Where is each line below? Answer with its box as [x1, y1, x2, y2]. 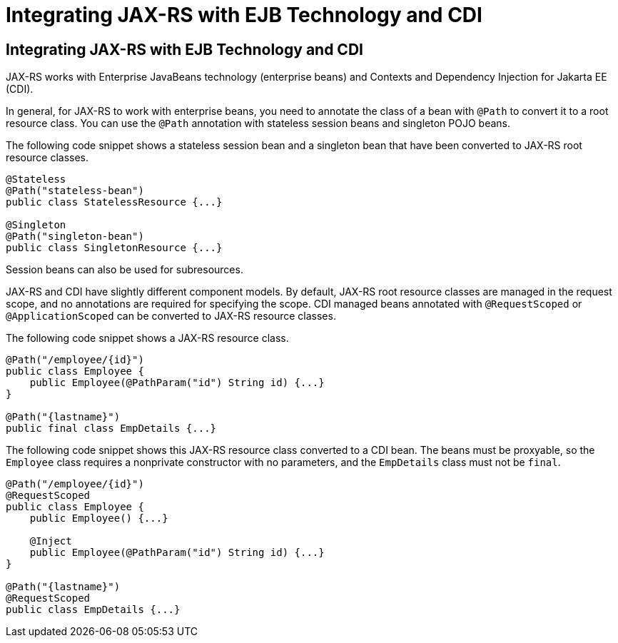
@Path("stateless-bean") [6, 185, 144, 197]
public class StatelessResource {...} [6, 196, 223, 208]
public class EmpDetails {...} [6, 604, 181, 616]
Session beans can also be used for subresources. [6, 263, 243, 276]
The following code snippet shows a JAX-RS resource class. [6, 332, 289, 345]
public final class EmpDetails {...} [6, 422, 217, 435]
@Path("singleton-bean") [6, 231, 144, 243]
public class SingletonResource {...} [6, 242, 223, 254]
